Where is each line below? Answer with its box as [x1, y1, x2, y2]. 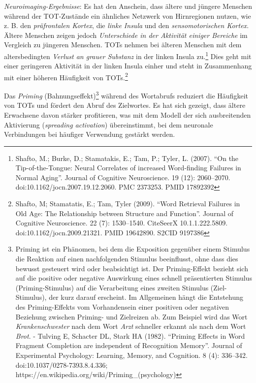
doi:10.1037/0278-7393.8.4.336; [15, 359, 108, 370]
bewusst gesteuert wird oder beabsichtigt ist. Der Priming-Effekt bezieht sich [15, 263, 248, 273]
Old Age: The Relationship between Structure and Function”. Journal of [15, 208, 234, 218]
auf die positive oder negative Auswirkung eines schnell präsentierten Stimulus [15, 273, 252, 283]
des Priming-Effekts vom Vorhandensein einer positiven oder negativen [15, 302, 229, 312]
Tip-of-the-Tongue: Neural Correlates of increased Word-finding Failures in [15, 162, 241, 173]
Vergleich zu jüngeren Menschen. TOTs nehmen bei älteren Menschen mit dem [4, 39, 242, 50]
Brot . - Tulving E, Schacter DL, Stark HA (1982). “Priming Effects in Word [15, 330, 245, 341]
